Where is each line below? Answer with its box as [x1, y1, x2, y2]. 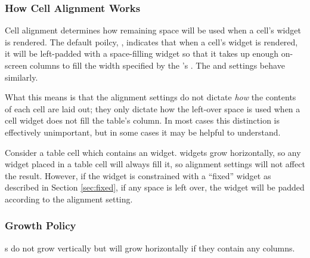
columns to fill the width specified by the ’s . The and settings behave [30, 59, 285, 71]
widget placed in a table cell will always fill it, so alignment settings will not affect [5, 158, 305, 170]
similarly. [5, 70, 38, 83]
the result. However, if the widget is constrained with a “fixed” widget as [5, 169, 271, 182]
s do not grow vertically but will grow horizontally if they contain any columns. [5, 241, 295, 254]
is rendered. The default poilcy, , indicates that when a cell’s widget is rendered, [5, 35, 298, 48]
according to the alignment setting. [5, 192, 133, 205]
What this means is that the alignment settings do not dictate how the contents [5, 91, 296, 103]
